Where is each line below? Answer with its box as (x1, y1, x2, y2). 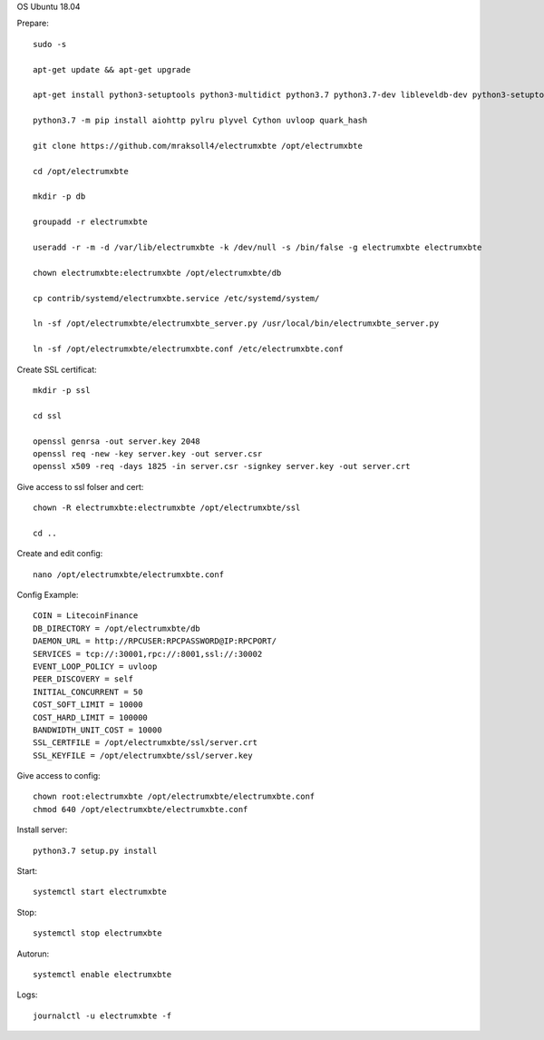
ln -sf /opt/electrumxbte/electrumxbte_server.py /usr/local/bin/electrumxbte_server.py (33, 319, 440, 329)
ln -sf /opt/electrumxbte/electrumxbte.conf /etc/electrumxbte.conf (33, 344, 344, 354)
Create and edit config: (16, 548, 103, 559)
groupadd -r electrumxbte (33, 217, 149, 227)
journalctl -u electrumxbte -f (33, 1010, 172, 1021)
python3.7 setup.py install (33, 845, 158, 856)
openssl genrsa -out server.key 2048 (33, 436, 201, 446)
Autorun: (16, 948, 50, 959)
